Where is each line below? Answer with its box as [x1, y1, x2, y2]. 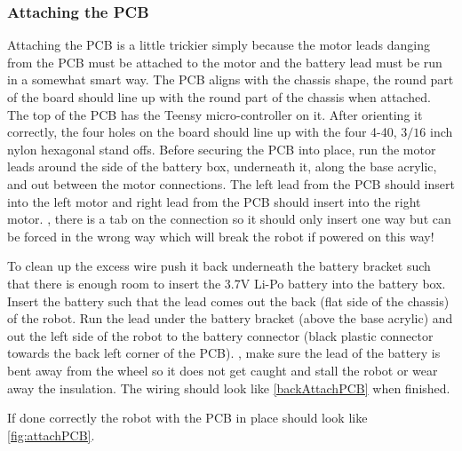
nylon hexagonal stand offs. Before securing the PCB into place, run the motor [7, 139, 436, 158]
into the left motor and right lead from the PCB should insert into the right [7, 192, 421, 210]
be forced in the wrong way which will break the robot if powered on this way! [7, 226, 434, 245]
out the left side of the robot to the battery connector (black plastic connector [7, 326, 434, 344]
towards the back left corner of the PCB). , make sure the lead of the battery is [7, 344, 441, 362]
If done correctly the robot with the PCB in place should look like [7, 408, 368, 427]
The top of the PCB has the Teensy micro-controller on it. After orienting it [7, 105, 423, 123]
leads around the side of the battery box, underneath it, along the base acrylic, [7, 157, 437, 176]
